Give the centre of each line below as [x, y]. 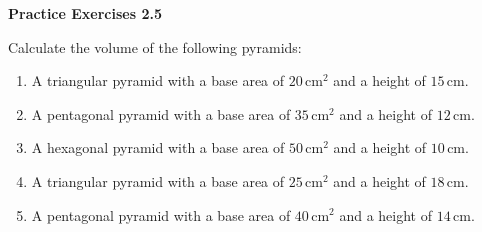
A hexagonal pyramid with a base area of [158, 147]
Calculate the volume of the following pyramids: [155, 46]
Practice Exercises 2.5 [85, 13]
